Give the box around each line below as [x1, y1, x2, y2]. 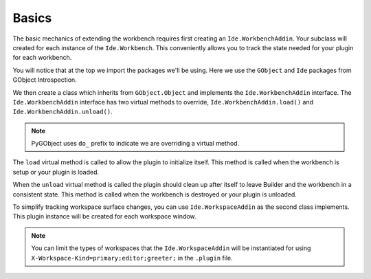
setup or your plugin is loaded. [12, 168, 100, 176]
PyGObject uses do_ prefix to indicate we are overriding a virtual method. [31, 139, 240, 148]
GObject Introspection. [12, 76, 77, 84]
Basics [12, 10, 52, 25]
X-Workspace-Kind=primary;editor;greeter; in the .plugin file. [31, 254, 233, 262]
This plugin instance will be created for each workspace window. [12, 212, 196, 221]
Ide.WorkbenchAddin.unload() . [12, 107, 113, 116]
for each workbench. [12, 54, 72, 62]
